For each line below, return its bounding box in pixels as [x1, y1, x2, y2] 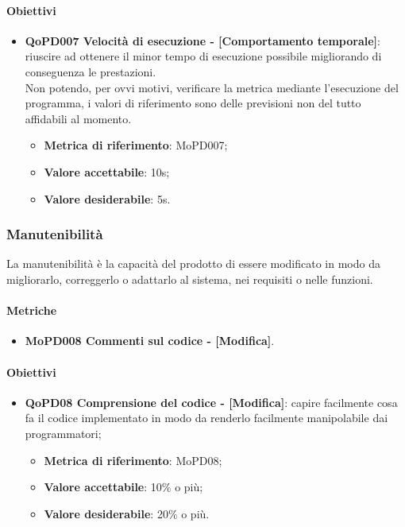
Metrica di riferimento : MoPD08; [44, 451, 222, 468]
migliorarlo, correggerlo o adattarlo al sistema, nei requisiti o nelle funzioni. [6, 270, 373, 287]
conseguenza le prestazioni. [25, 63, 156, 79]
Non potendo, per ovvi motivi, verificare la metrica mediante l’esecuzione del [25, 79, 399, 95]
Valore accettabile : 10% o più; [44, 479, 203, 495]
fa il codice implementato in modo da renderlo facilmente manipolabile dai [25, 409, 388, 426]
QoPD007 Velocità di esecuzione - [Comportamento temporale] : [25, 32, 380, 48]
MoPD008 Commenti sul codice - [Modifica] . [25, 332, 275, 349]
